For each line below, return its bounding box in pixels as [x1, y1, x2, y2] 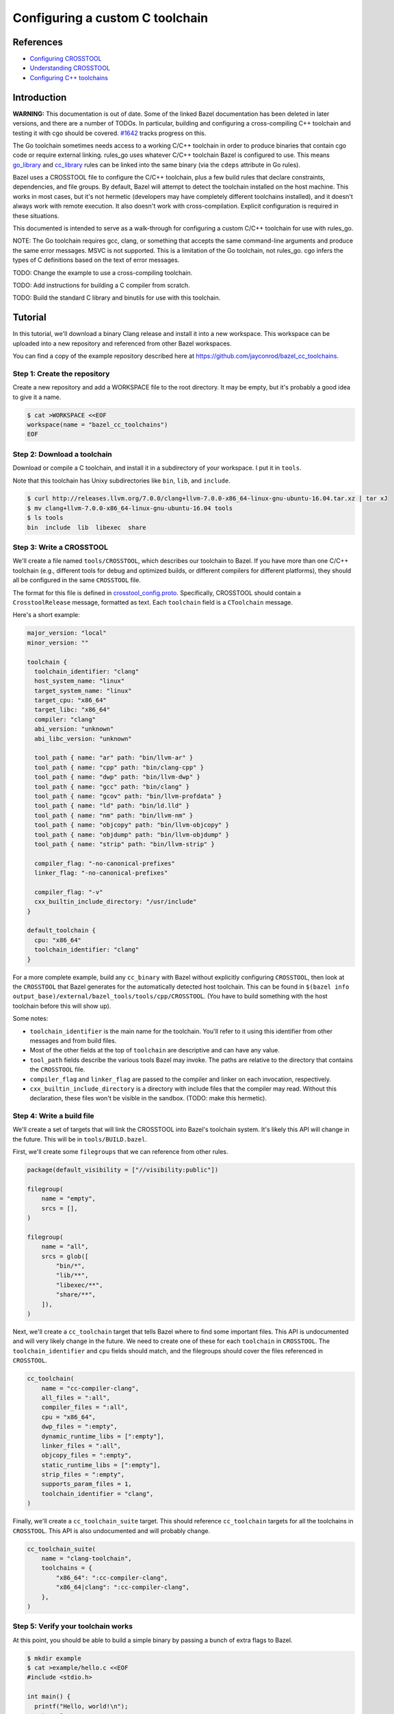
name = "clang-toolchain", [41, 1555, 133, 1562]
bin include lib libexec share [27, 523, 146, 531]
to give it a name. [12, 393, 62, 401]
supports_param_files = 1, [41, 1480, 133, 1488]
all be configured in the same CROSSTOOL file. [12, 576, 142, 584]
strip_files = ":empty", [41, 1471, 125, 1479]
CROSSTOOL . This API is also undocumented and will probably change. [12, 1526, 211, 1535]
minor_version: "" [27, 638, 89, 647]
